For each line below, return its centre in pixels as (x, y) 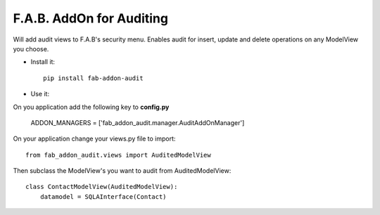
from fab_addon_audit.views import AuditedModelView (118, 155)
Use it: (40, 94)
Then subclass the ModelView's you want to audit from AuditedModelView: (122, 171)
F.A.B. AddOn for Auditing (91, 18)
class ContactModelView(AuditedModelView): (102, 187)
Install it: (43, 62)
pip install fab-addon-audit (93, 78)
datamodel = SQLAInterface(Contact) (103, 196)
